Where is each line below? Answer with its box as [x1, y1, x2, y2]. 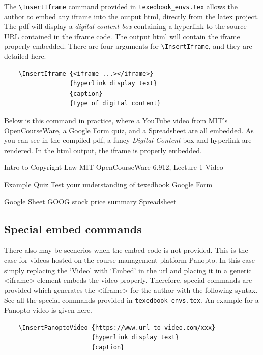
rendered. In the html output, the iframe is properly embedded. [4, 144, 202, 155]
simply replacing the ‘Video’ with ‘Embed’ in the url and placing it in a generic [4, 264, 252, 275]
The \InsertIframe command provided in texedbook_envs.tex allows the [4, 1, 238, 11]
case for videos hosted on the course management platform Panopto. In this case [4, 255, 255, 265]
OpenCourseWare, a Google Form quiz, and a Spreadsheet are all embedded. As [4, 125, 254, 135]
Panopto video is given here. [4, 305, 92, 315]
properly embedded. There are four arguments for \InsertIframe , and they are [4, 41, 252, 51]
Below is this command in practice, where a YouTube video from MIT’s [4, 115, 228, 126]
